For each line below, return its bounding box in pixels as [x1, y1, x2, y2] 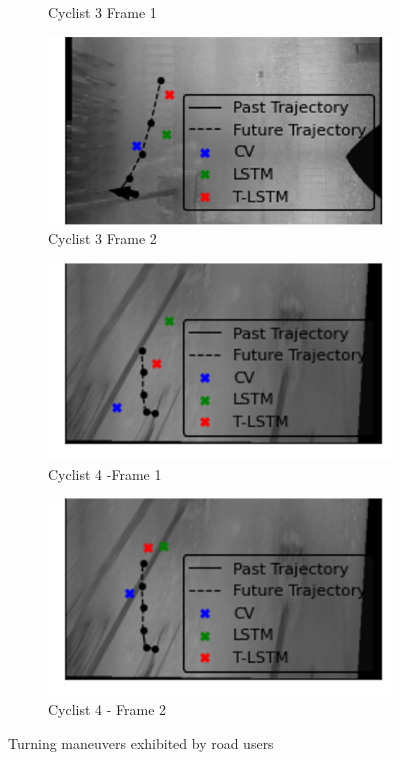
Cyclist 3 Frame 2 [48, 228, 157, 249]
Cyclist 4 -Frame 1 [48, 463, 162, 484]
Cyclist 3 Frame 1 [48, 2, 157, 22]
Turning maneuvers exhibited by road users [8, 732, 274, 753]
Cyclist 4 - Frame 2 [48, 699, 167, 720]
